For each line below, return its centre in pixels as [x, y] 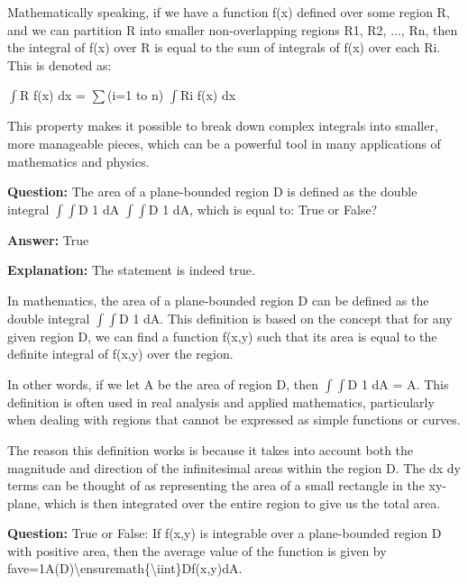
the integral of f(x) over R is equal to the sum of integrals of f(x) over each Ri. [224, 47]
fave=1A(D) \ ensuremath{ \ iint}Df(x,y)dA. [125, 568]
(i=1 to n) [136, 95]
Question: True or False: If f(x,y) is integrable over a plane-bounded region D [225, 533]
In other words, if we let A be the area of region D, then [163, 383]
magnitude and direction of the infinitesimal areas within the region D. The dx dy [234, 467]
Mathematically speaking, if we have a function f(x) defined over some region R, [229, 12]
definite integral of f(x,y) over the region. [120, 354]
